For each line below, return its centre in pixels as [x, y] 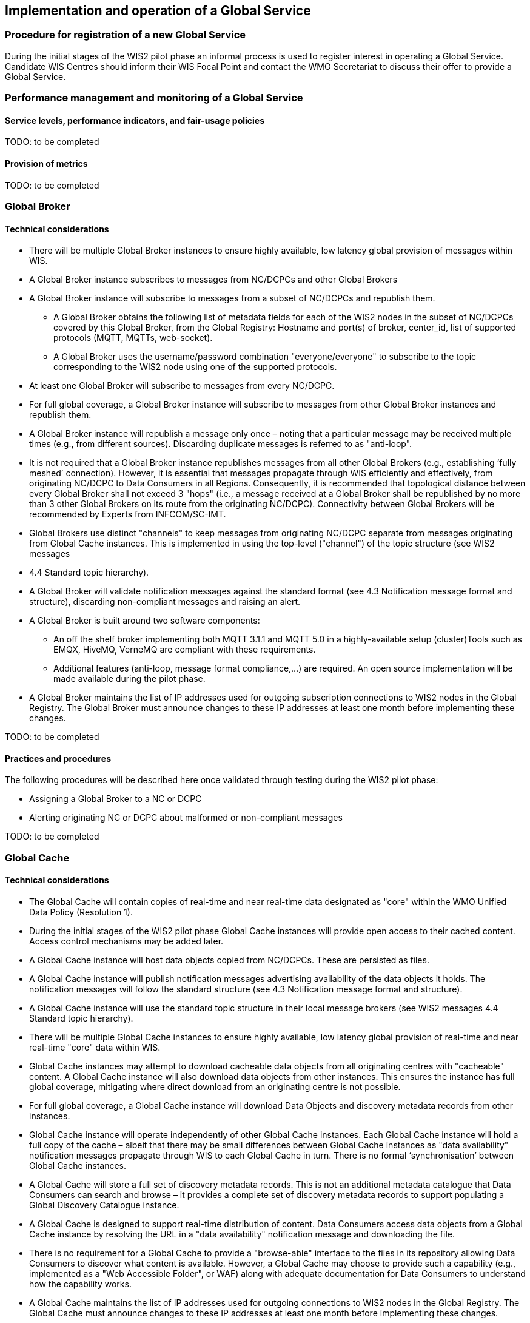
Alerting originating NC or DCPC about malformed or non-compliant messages [186, 818]
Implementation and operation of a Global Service [158, 11]
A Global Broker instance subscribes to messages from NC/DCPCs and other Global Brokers [213, 280]
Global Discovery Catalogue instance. [104, 1205]
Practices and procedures [58, 758]
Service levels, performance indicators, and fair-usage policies [135, 120]
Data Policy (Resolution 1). [81, 912]
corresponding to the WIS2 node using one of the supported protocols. [195, 367]
